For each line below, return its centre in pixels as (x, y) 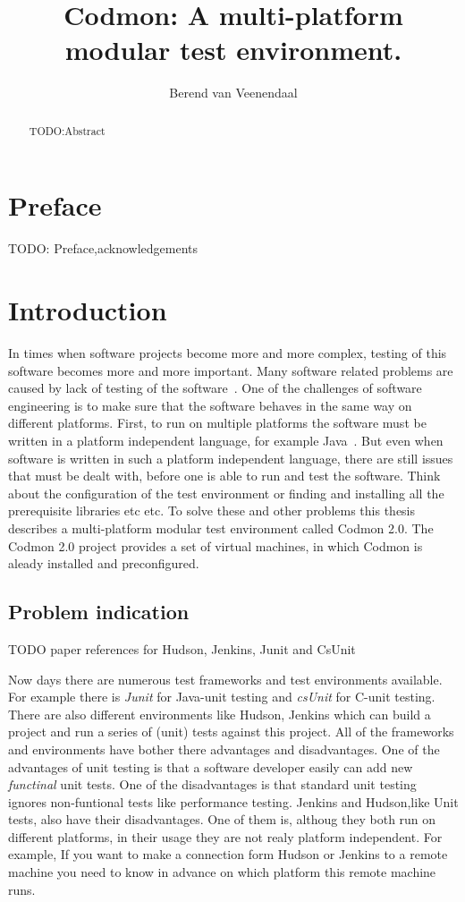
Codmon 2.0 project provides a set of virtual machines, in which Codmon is (216, 545)
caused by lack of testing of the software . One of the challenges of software (215, 388)
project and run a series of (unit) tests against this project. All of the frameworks (231, 732)
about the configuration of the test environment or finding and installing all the (226, 493)
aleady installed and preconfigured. (104, 563)
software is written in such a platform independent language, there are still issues (231, 458)
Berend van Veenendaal (233, 93)
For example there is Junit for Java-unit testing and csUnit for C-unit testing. (222, 697)
